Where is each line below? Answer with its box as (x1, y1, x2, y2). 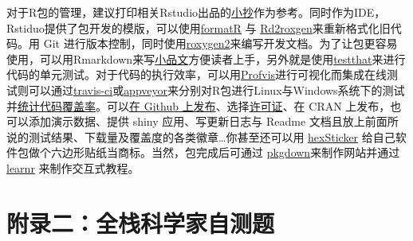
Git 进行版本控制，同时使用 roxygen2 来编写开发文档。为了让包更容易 (43, 35, 398, 52)
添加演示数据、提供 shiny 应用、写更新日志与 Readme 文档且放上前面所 (28, 113, 399, 130)
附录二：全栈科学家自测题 (6, 206, 275, 239)
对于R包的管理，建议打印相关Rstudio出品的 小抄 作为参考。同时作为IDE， (6, 4, 386, 20)
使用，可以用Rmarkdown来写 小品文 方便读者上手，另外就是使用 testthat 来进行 (6, 50, 406, 67)
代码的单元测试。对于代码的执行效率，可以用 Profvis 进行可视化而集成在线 (6, 66, 387, 83)
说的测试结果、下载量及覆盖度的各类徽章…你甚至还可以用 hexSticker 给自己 (6, 128, 395, 145)
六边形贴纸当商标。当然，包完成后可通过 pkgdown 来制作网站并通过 (50, 144, 400, 161)
